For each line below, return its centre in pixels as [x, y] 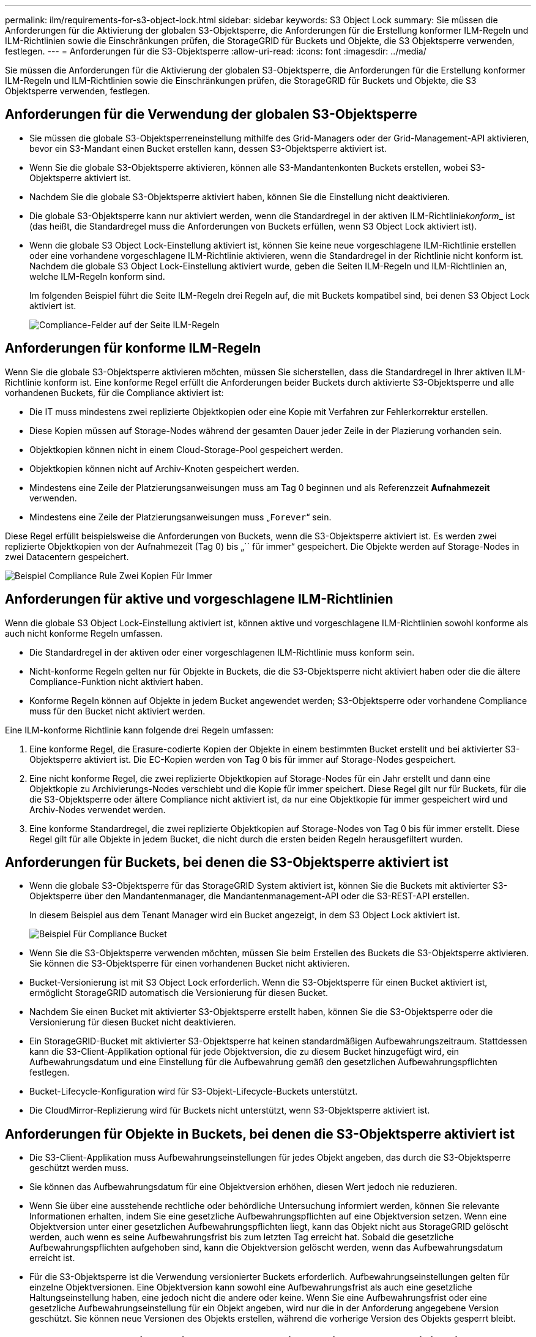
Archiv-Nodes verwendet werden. [98, 809]
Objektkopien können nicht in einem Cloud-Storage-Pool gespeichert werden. [186, 449]
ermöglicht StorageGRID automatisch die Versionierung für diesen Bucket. [179, 993]
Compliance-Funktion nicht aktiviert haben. [117, 681]
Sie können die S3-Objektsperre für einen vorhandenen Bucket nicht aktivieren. [190, 964]
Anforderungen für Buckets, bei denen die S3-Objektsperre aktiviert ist [227, 862]
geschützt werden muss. [79, 1168]
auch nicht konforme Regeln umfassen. [84, 633]
